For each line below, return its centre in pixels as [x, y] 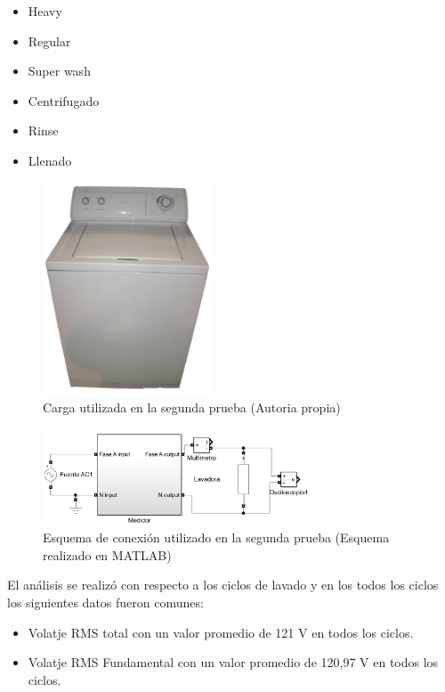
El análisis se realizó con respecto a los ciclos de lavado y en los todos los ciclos [223, 585]
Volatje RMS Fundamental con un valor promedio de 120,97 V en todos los [233, 662]
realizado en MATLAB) [107, 554]
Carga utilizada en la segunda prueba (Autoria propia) [192, 407]
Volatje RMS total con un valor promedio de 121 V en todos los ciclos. [221, 632]
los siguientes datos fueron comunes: [105, 602]
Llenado [50, 160]
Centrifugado [64, 100]
